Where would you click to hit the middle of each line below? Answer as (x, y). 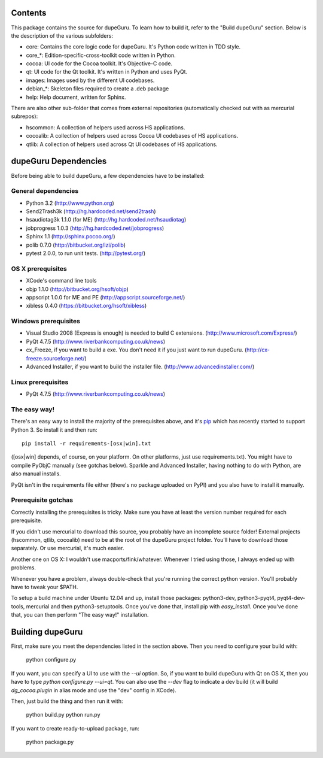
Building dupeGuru (47, 632)
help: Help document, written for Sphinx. (76, 97)
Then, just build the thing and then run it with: (67, 701)
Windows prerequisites (46, 322)
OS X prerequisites (39, 268)
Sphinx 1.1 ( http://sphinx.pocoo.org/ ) (71, 237)
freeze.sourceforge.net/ (55, 358)
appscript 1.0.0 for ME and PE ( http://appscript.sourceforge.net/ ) (106, 297)
